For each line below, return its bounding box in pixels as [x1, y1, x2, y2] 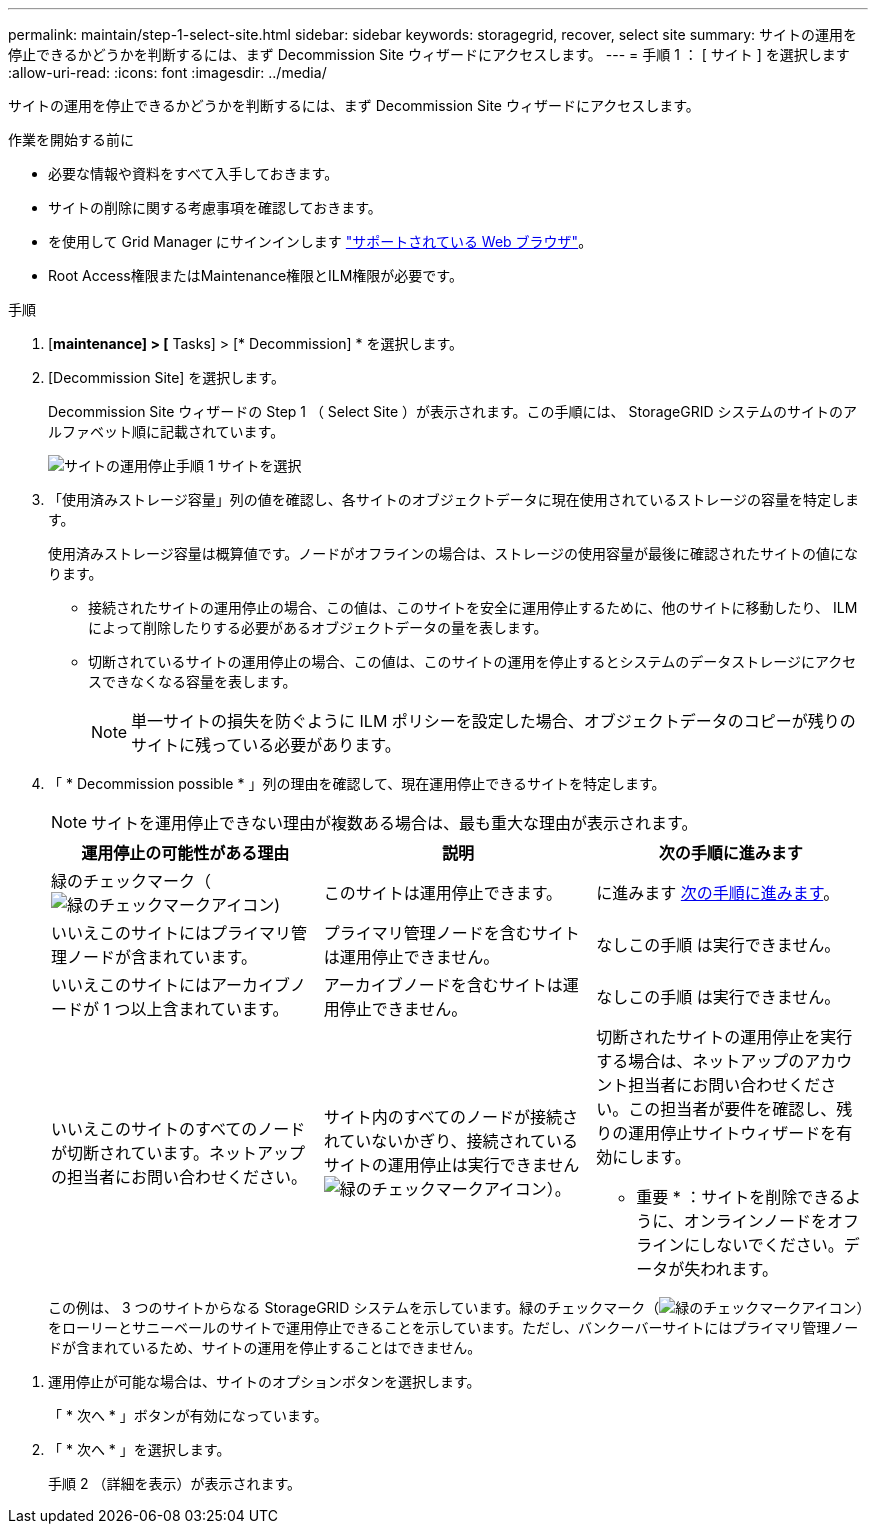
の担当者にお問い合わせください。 [51, 1167, 308, 1187]
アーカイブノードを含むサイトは [323, 975, 563, 995]
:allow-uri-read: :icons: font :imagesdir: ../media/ [8, 64, 327, 81]
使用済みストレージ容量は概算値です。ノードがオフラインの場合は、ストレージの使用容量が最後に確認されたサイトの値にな [48, 545, 859, 562]
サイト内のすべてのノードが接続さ [323, 1107, 578, 1127]
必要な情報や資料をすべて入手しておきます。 [48, 165, 339, 182]
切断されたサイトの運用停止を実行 [596, 1027, 853, 1047]
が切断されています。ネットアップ [51, 1143, 305, 1163]
